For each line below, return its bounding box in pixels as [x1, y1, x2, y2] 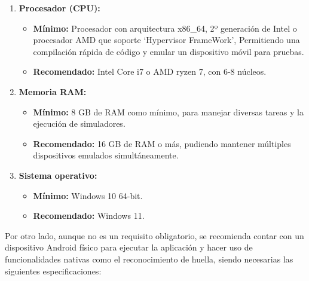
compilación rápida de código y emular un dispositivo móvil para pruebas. [33, 45, 304, 57]
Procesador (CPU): [19, 2, 100, 14]
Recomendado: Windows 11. [33, 209, 145, 222]
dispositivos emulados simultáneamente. [33, 149, 179, 161]
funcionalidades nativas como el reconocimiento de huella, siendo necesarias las [5, 252, 293, 265]
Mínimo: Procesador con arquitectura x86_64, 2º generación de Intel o [33, 22, 297, 34]
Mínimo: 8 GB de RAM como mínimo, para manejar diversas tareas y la [33, 105, 304, 118]
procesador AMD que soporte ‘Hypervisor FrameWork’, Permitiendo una [33, 33, 300, 46]
